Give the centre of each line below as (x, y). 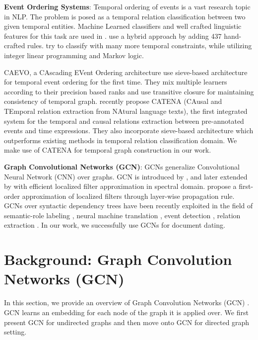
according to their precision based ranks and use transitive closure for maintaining (129, 91)
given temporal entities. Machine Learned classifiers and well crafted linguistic (123, 26)
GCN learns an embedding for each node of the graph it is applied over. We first (126, 312)
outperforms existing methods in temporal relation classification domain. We (121, 140)
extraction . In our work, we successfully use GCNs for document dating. (115, 225)
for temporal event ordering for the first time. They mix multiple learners (116, 82)
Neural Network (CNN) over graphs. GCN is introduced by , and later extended (126, 176)
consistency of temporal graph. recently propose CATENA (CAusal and (113, 101)
